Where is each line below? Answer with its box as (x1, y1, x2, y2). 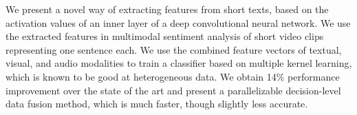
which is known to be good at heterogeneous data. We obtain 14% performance (6, 69, 340, 83)
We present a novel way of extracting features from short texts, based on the (6, 2, 329, 16)
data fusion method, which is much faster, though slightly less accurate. (6, 96, 308, 111)
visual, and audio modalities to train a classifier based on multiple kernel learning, (6, 56, 352, 70)
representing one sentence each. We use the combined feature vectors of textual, (6, 42, 342, 56)
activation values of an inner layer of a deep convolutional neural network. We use (6, 15, 351, 30)
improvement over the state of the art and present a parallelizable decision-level (6, 83, 341, 97)
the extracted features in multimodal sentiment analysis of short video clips (6, 29, 324, 43)
